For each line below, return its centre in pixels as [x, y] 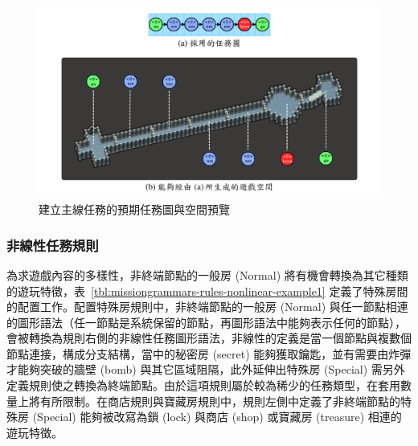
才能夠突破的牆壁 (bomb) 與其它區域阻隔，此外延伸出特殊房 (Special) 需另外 [206, 369]
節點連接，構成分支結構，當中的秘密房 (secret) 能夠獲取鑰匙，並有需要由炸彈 [209, 353]
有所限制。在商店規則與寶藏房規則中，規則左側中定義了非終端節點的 [220, 401]
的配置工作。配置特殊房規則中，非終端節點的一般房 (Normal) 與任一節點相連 [207, 307]
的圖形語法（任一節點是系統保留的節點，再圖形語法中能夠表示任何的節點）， [206, 322]
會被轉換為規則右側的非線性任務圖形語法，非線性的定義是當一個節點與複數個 [209, 338]
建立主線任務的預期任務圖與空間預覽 [134, 209]
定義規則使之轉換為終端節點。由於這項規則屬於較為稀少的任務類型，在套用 [203, 385]
